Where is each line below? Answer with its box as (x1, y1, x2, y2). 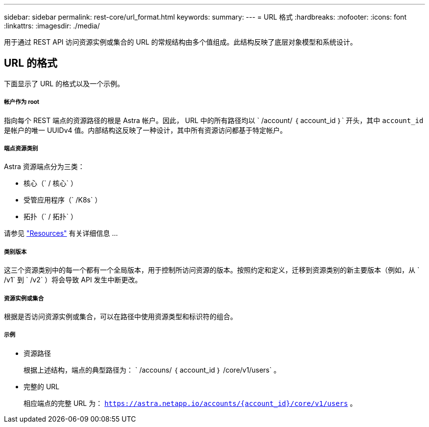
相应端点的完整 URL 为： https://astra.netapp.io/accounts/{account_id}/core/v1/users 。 (24, 399, 357, 407)
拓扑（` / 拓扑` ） (24, 212, 77, 221)
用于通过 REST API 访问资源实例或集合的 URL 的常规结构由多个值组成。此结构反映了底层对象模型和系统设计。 (4, 38, 357, 46)
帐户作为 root (4, 99, 40, 106)
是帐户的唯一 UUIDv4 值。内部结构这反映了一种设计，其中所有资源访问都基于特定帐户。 (4, 126, 287, 134)
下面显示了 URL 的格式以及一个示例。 (4, 79, 124, 88)
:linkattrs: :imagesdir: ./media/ (4, 22, 100, 30)
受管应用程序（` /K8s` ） (24, 196, 102, 204)
